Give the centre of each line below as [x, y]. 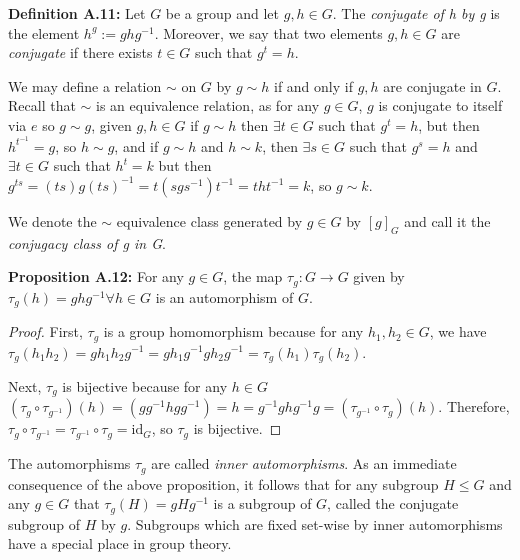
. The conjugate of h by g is [416, 13]
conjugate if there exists [80, 52]
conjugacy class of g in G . [87, 242]
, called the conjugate [393, 503]
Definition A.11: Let [77, 13]
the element [44, 32]
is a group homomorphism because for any [233, 331]
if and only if [313, 85]
